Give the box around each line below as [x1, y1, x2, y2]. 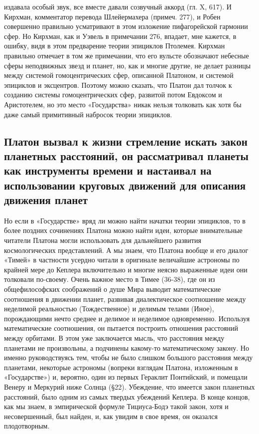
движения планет [4, 192, 88, 208]
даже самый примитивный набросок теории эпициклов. [4, 109, 172, 119]
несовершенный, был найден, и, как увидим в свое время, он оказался [4, 411, 218, 421]
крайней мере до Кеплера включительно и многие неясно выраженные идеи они [4, 264, 248, 274]
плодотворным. [4, 421, 50, 431]
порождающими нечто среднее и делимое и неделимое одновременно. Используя [4, 313, 250, 323]
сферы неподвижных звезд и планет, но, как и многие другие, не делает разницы [4, 60, 251, 70]
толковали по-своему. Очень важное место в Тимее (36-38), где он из [4, 274, 215, 284]
